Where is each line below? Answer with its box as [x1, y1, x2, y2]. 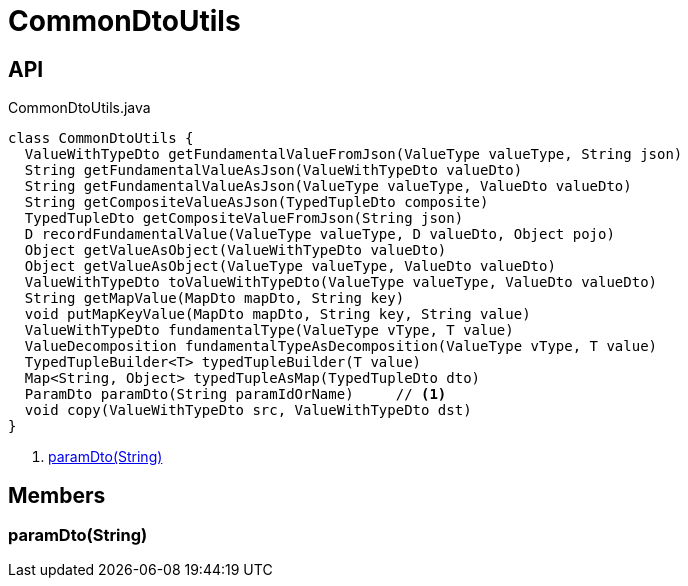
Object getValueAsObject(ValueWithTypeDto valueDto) [24, 242, 447, 259]
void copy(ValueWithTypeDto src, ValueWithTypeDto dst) [24, 402, 472, 419]
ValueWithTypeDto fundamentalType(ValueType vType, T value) [24, 322, 514, 339]
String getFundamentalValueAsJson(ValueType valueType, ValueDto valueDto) [24, 178, 632, 195]
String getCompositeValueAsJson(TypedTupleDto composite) [24, 194, 489, 211]
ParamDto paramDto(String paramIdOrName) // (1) [24, 386, 447, 403]
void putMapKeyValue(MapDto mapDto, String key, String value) [24, 306, 531, 323]
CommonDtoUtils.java [8, 99, 151, 117]
